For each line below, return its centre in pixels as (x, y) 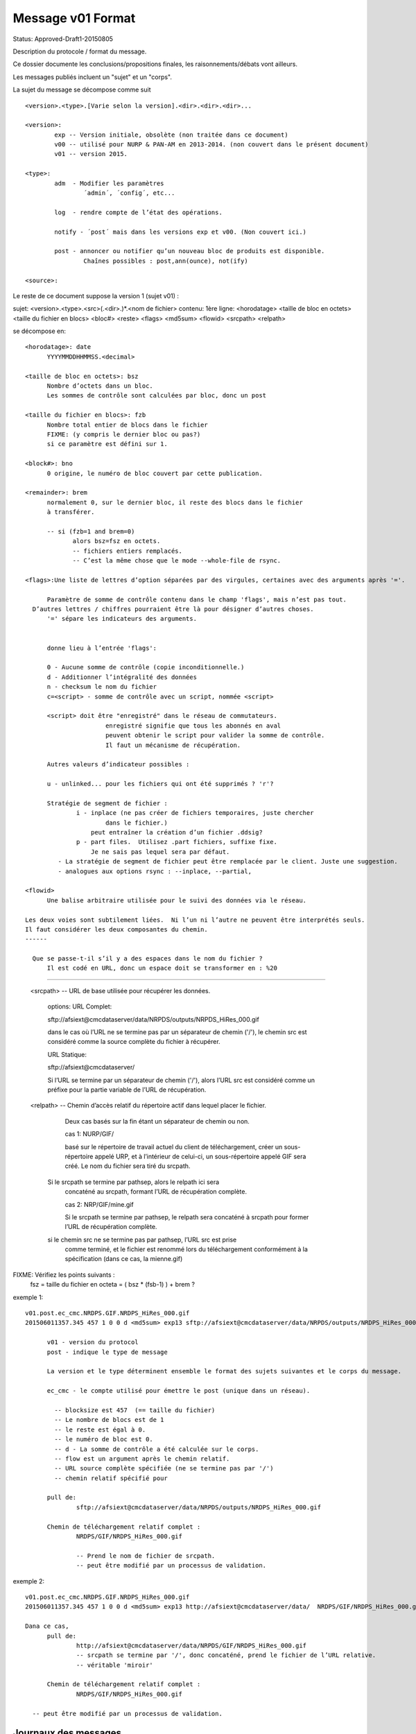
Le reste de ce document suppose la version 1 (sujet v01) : (96, 295)
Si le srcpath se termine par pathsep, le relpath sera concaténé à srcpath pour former (187, 1217)
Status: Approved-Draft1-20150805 (63, 39)
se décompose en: (39, 331)
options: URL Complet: (80, 1006)
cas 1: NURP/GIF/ (89, 1134)
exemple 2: (29, 1581)
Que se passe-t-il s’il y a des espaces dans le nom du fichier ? (147, 959)
